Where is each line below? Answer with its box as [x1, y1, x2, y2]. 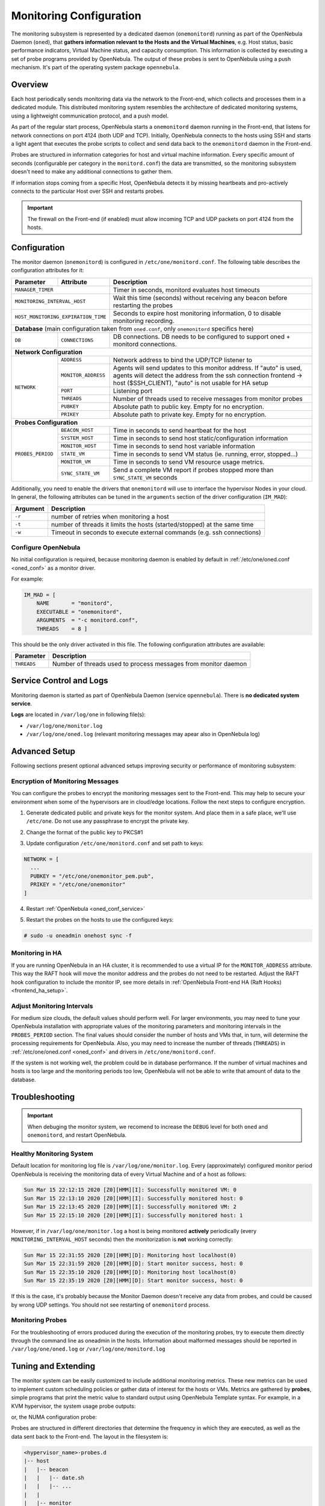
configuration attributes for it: [11, 267, 84, 274]
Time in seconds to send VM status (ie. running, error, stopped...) [113, 449, 298, 458]
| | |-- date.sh [23, 1474, 84, 1481]
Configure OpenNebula [11, 543, 81, 551]
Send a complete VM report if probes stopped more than [113, 466, 274, 474]
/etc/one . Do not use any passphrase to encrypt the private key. [26, 817, 190, 825]
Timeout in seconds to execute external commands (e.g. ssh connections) [51, 528, 261, 536]
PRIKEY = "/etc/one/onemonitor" [30, 881, 126, 888]
